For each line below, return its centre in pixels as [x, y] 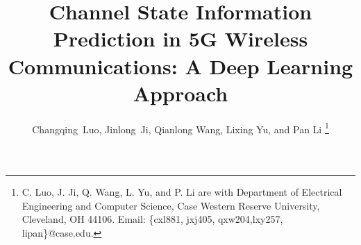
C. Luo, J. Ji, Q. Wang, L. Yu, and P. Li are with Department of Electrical [182, 191]
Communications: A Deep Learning [180, 66]
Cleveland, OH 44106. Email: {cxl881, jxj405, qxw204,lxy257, [152, 219]
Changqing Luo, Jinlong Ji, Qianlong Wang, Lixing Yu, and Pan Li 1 [180, 128]
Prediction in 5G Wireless [180, 39]
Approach [180, 93]
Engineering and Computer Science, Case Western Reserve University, [171, 205]
